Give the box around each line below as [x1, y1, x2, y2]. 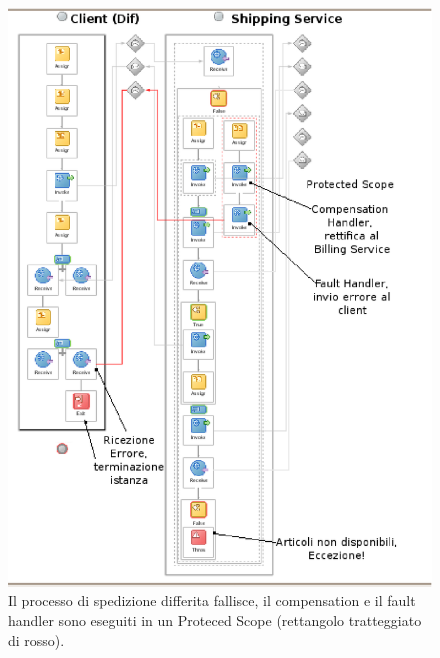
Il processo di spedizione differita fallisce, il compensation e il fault [8, 590, 416, 611]
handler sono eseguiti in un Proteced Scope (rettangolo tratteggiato [8, 610, 422, 631]
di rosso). [8, 629, 65, 650]
